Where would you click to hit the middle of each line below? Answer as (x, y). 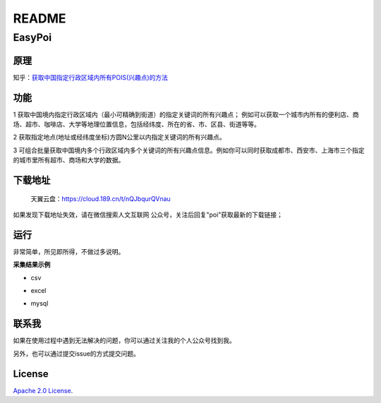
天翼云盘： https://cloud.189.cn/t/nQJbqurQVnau (101, 198)
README (40, 18)
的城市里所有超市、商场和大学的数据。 (69, 160)
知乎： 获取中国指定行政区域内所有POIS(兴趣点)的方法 (91, 77)
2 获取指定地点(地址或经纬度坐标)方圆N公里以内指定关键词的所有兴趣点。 (119, 137)
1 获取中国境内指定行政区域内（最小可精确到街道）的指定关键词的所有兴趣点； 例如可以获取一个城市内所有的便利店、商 (186, 114)
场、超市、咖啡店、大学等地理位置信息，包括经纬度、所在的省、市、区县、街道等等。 (137, 124)
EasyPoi (32, 37)
